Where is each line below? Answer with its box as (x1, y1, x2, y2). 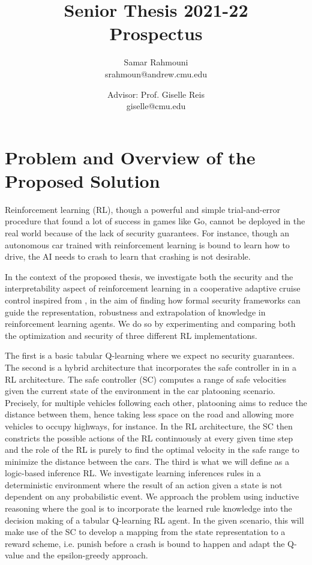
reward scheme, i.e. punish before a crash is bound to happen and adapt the (5, 537, 285, 549)
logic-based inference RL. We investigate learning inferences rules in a (5, 467, 261, 479)
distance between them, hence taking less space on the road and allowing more (5, 408, 294, 420)
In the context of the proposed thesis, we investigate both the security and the (5, 270, 293, 282)
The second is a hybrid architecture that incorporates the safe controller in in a (5, 360, 296, 373)
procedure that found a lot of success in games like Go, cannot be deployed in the (5, 215, 305, 227)
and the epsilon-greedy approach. (26, 549, 148, 561)
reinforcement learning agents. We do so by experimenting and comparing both (5, 317, 296, 330)
